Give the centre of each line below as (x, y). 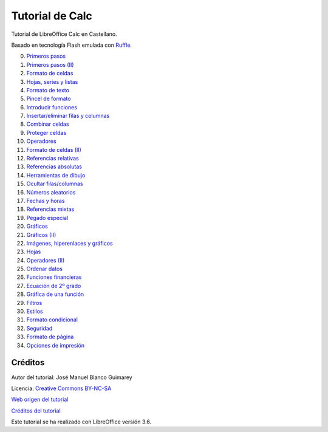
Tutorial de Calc (52, 16)
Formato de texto (48, 90)
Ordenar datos (45, 269)
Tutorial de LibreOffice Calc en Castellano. (64, 34)
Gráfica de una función (55, 294)
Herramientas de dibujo (56, 175)
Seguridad (39, 328)
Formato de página (50, 337)
